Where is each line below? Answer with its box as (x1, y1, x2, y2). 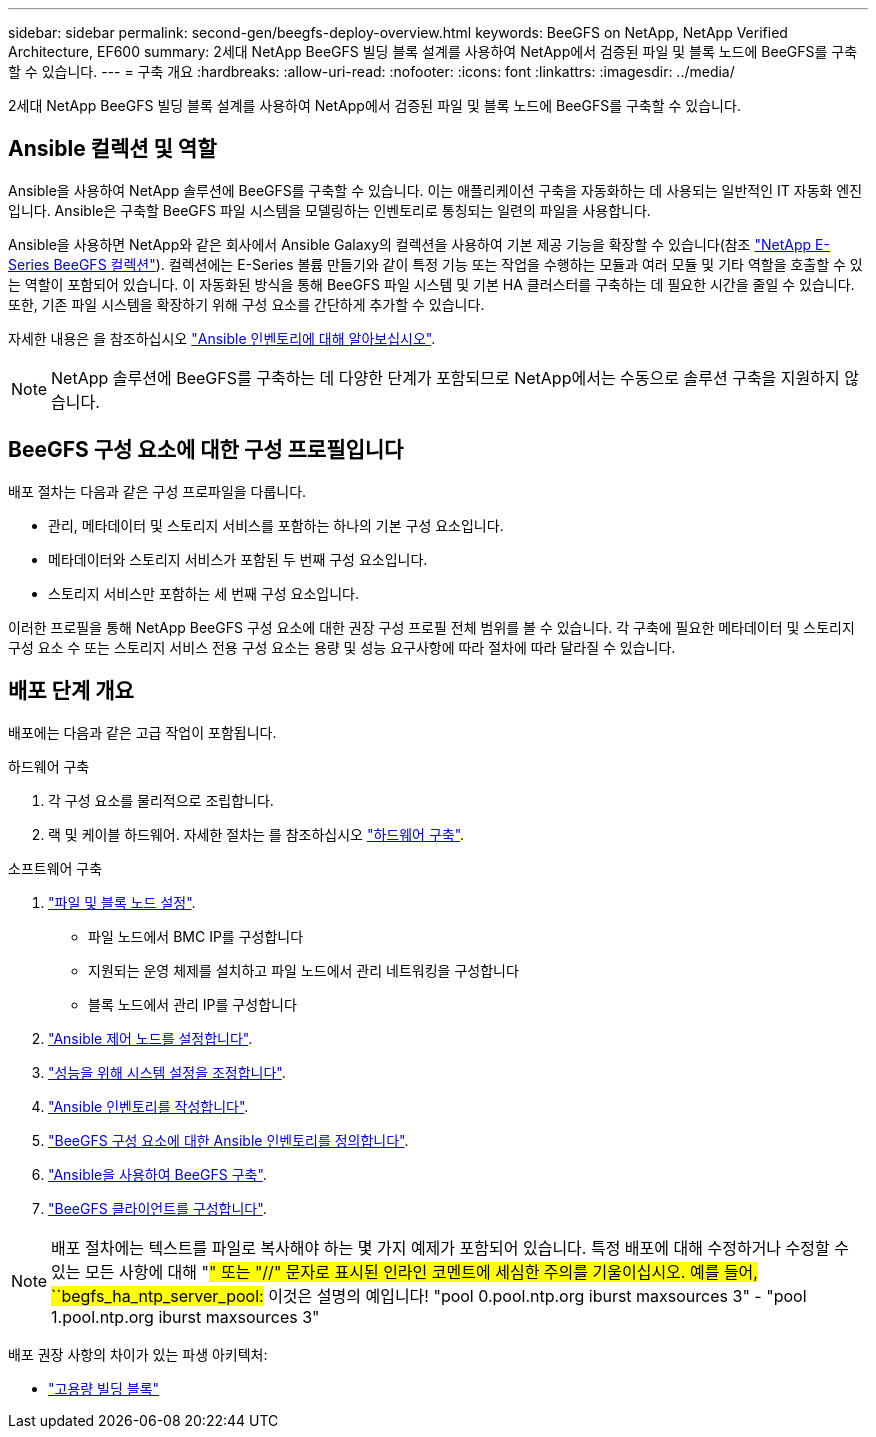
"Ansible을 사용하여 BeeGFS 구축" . (48, 1165, 267, 1183)
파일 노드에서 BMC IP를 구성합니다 (88, 927, 304, 945)
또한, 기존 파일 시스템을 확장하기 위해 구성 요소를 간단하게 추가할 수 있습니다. (8, 295, 485, 313)
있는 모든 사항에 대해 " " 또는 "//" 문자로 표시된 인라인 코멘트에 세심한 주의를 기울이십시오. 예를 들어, (51, 1261, 758, 1282)
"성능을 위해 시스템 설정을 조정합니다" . (48, 1063, 286, 1081)
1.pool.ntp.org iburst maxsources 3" (51, 1306, 320, 1327)
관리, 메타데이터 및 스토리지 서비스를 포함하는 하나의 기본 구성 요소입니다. (48, 516, 504, 534)
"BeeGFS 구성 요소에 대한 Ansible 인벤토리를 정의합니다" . (48, 1131, 409, 1149)
